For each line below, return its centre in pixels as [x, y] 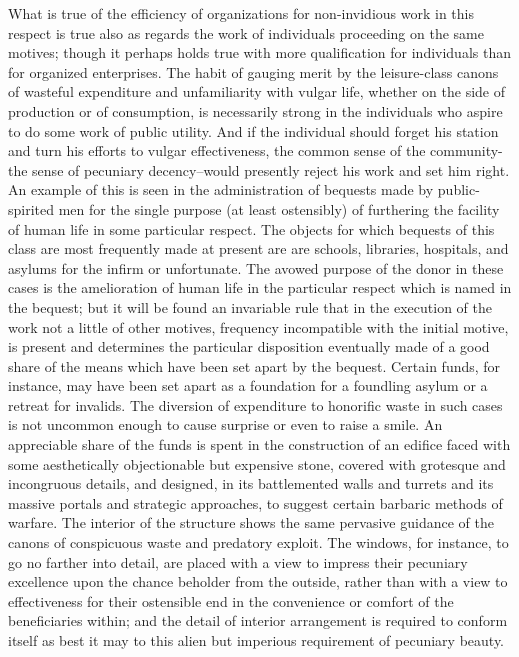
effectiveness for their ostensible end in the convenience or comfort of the [231, 600]
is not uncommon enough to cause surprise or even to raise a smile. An [225, 424]
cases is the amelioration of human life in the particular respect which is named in [260, 287]
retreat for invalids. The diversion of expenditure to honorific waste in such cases [255, 404]
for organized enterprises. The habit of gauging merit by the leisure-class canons [253, 71]
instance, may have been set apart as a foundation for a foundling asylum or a [248, 385]
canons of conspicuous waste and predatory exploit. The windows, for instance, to [258, 542]
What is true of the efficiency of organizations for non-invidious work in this [241, 13]
